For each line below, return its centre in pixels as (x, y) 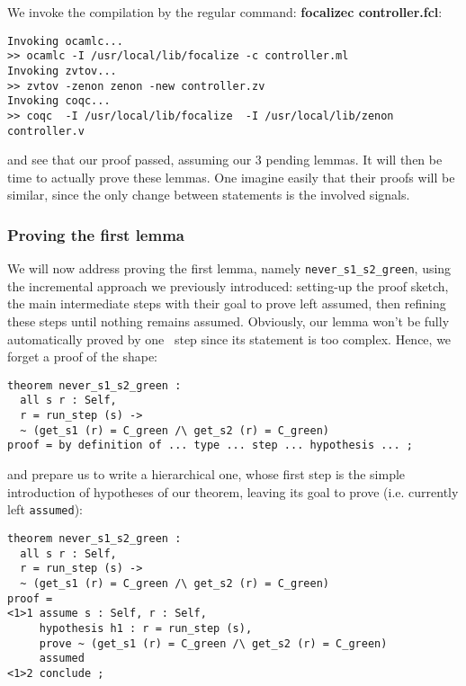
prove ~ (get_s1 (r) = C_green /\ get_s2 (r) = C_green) (213, 643)
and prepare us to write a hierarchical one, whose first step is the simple (206, 474)
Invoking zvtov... (62, 71)
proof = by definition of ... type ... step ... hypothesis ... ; (211, 445)
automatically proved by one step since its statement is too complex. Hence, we (229, 339)
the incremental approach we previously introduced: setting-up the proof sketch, (228, 285)
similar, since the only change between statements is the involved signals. (209, 195)
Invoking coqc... (59, 101)
